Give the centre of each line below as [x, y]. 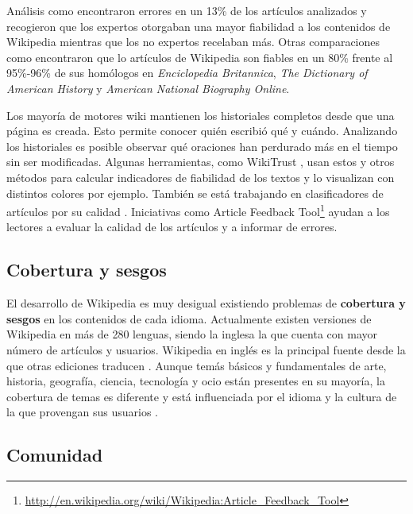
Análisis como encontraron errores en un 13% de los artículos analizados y [187, 10]
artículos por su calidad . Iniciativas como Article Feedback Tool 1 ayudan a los [198, 210]
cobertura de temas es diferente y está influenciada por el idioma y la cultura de [202, 396]
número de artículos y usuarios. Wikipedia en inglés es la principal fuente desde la [206, 349]
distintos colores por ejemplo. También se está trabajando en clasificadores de [195, 193]
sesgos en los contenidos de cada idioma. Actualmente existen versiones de [189, 318]
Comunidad [55, 455]
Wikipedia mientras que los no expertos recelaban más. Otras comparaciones [193, 42]
